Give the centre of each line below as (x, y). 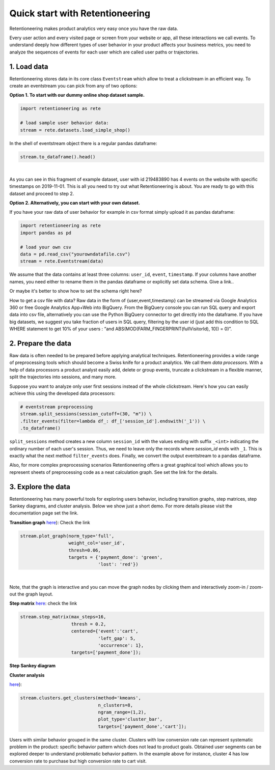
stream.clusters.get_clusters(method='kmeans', (80, 698)
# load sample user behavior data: (64, 123)
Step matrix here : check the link (43, 604)
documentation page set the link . (44, 513)
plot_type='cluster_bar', (130, 719)
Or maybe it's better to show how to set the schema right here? (76, 291)
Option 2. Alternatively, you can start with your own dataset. (75, 203)
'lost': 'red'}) (118, 564)
